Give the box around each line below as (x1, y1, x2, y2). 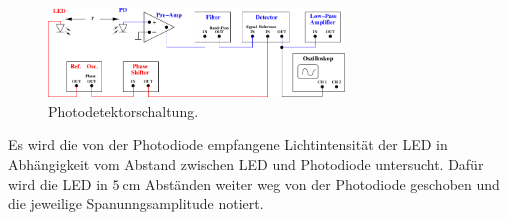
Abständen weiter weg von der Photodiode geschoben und (145, 173, 500, 194)
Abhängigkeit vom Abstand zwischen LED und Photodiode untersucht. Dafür (8, 154, 484, 174)
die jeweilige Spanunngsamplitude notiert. (8, 193, 264, 214)
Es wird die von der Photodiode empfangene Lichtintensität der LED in (8, 134, 448, 155)
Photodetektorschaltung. (48, 100, 199, 121)
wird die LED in (8, 173, 108, 194)
